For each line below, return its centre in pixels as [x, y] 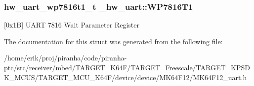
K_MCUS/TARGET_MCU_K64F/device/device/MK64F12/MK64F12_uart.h [126, 77]
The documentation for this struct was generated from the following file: [113, 41]
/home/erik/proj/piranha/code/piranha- [65, 58]
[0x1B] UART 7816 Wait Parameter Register [72, 25]
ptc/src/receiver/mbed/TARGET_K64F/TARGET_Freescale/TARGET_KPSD [127, 67]
